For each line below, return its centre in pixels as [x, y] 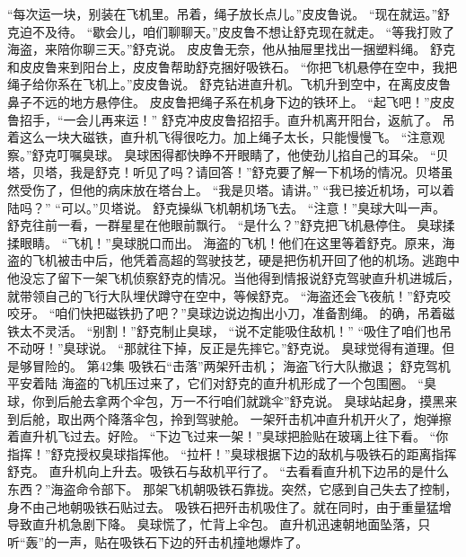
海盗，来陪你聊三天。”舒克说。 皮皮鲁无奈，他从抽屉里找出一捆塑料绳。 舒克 [231, 49]
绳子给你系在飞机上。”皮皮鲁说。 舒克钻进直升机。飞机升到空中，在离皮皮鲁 [229, 84]
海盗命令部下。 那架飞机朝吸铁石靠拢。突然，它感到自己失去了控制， [254, 489]
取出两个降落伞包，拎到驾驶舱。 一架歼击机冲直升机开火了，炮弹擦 [254, 418]
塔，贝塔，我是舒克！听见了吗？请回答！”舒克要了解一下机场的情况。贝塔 [224, 172]
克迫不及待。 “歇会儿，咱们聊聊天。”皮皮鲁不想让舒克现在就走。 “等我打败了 [231, 31]
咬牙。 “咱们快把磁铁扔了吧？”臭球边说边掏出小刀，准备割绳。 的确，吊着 [225, 313]
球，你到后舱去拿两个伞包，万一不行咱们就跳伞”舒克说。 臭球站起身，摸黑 [226, 401]
